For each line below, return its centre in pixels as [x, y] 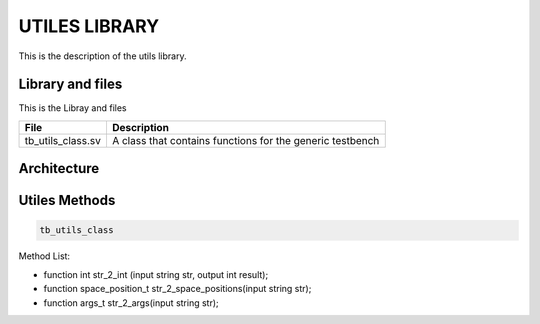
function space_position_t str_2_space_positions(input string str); [177, 289]
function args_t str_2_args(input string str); [131, 302]
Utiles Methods [67, 200]
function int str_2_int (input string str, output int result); [156, 274]
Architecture [59, 168]
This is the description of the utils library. [102, 56]
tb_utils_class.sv [63, 140]
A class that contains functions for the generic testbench [245, 140]
